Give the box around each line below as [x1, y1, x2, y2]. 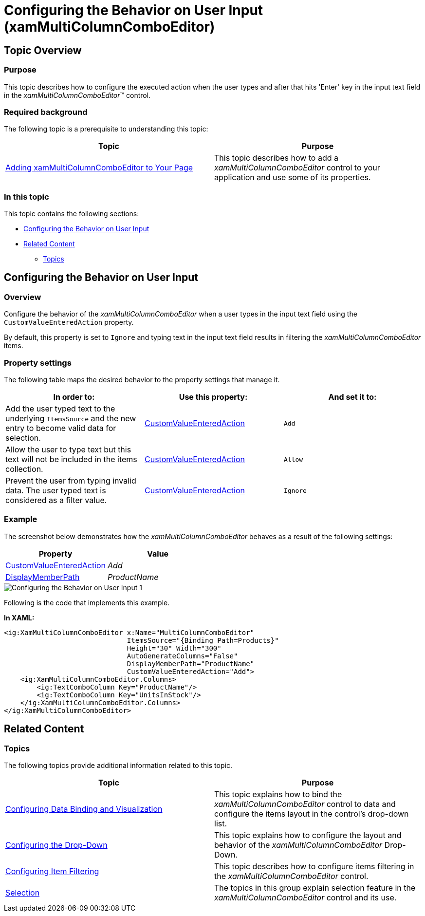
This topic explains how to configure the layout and [214, 830, 402, 840]
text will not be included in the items [5, 454, 137, 465]
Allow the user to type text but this [5, 445, 131, 455]
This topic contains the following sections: [4, 209, 139, 218]
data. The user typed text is [5, 486, 106, 496]
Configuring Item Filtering [5, 866, 99, 876]
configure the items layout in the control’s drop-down [214, 808, 409, 819]
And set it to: [328, 392, 377, 402]
